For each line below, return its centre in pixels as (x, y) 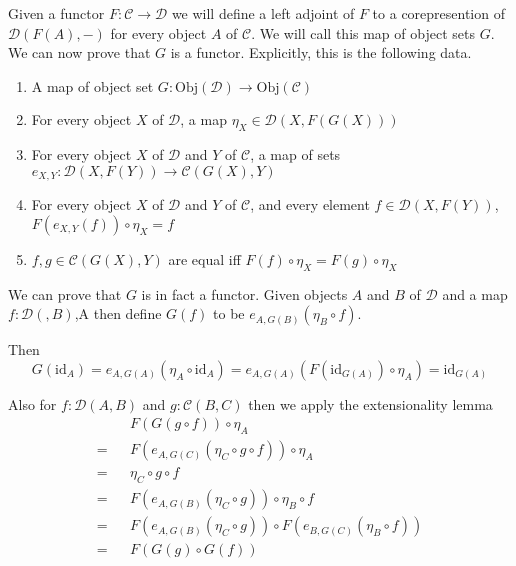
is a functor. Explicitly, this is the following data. (321, 52)
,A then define (118, 313)
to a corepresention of (438, 13)
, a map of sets (295, 154)
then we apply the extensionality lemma (370, 403)
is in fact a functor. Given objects (244, 293)
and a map (475, 293)
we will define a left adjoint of (263, 13)
